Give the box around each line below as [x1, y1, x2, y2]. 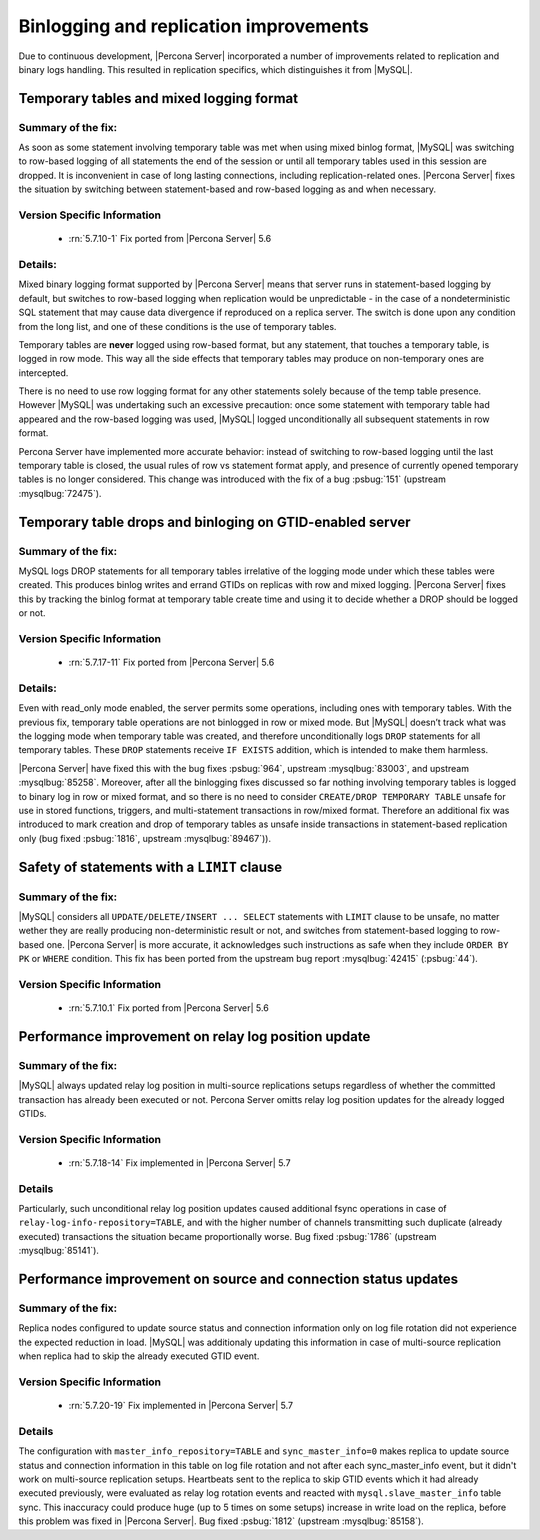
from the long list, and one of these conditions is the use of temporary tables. [18, 320, 337, 332]
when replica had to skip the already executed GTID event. [18, 1350, 260, 1362]
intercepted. [18, 366, 69, 379]
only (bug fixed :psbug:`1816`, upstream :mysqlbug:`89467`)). [18, 832, 272, 844]
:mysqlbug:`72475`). [18, 487, 102, 499]
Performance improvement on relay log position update [18, 1028, 371, 1045]
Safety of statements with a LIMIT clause [18, 858, 283, 875]
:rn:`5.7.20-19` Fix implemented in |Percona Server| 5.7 [68, 1400, 294, 1412]
